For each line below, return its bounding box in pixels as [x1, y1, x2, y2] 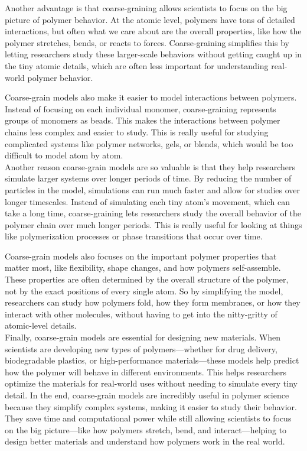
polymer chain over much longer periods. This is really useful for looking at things [5, 218, 302, 231]
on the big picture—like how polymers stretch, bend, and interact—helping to [5, 423, 287, 436]
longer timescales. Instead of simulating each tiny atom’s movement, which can [5, 195, 290, 207]
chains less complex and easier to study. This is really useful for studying [5, 125, 269, 138]
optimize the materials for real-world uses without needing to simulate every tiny [5, 377, 298, 390]
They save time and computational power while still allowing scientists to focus [5, 412, 292, 424]
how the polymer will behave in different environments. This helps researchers [5, 365, 286, 378]
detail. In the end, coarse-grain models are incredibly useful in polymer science [5, 389, 289, 401]
